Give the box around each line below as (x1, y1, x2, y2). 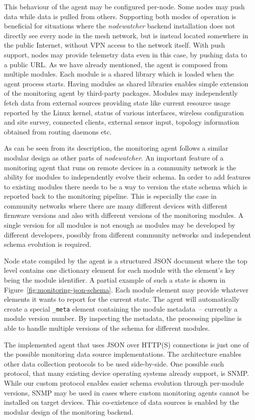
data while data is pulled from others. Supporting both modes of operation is (4, 11, 236, 21)
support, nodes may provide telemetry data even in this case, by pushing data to (4, 49, 247, 59)
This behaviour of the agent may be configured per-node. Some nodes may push (4, 1, 245, 11)
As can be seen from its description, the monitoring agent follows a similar (4, 143, 228, 153)
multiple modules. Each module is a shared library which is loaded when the (4, 69, 234, 79)
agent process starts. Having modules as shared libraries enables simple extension (4, 78, 249, 88)
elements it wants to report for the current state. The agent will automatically (4, 294, 240, 304)
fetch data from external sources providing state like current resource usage (4, 97, 230, 107)
